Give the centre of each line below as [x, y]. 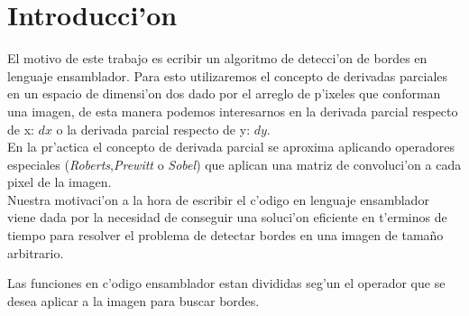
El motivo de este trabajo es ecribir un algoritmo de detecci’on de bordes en [217, 58]
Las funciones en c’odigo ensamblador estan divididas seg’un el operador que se [226, 283]
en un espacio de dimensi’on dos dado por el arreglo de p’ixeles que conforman [224, 93]
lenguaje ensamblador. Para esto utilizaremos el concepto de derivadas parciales [228, 75]
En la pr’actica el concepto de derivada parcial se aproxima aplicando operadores [231, 147]
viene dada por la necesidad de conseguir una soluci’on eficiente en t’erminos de [227, 217]
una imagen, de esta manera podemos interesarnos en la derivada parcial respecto [233, 111]
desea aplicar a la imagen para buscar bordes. [133, 300]
